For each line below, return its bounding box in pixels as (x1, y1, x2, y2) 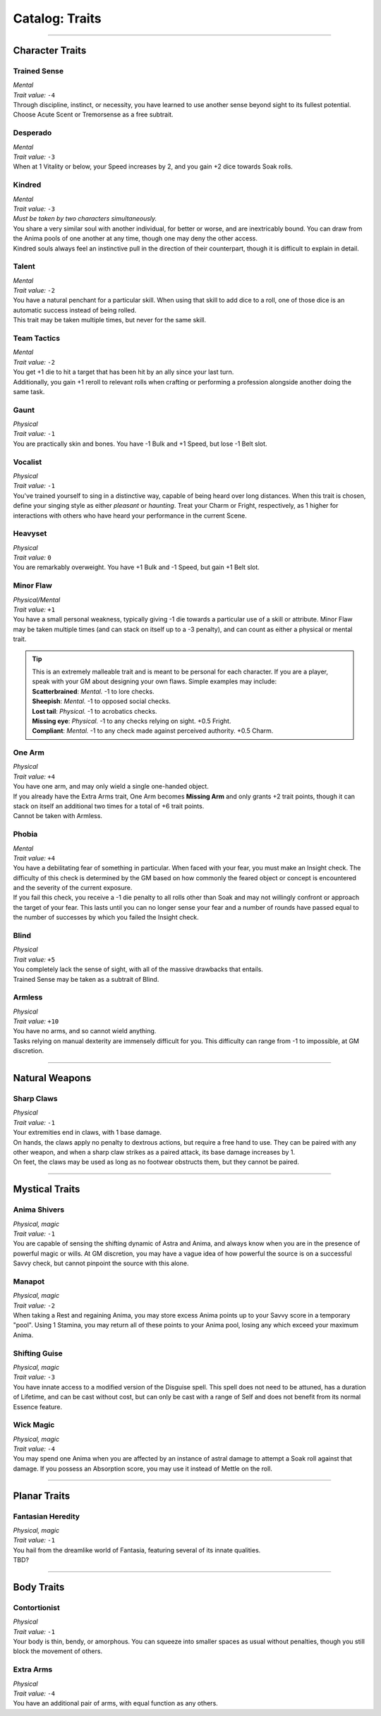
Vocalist (13, 457, 42, 467)
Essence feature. (13, 1402, 63, 1411)
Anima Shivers (13, 1205, 65, 1215)
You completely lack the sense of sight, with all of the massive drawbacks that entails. (13, 965, 264, 973)
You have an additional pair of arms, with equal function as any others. (13, 1699, 218, 1708)
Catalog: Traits (13, 11, 102, 26)
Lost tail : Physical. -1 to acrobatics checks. (32, 707, 157, 715)
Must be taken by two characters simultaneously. (13, 214, 157, 223)
